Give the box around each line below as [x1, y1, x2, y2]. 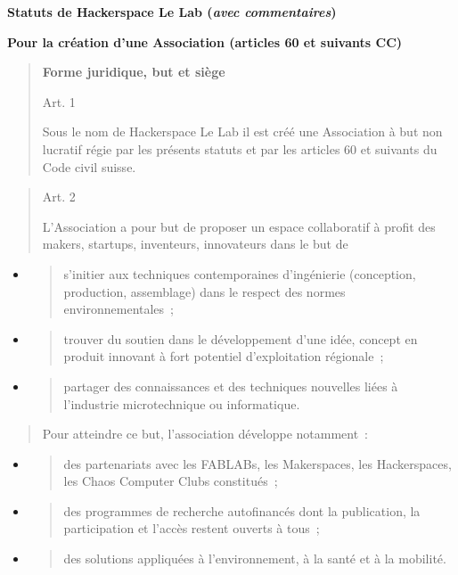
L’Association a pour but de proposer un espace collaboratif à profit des [42, 217, 436, 235]
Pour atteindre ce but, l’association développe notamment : [42, 424, 369, 443]
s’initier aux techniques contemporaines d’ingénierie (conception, [63, 264, 416, 283]
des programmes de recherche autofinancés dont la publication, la [63, 501, 421, 520]
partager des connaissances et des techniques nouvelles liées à [63, 376, 398, 395]
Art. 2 [42, 187, 76, 206]
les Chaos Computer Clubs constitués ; [63, 472, 278, 490]
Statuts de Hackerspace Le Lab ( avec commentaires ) [7, 3, 337, 21]
